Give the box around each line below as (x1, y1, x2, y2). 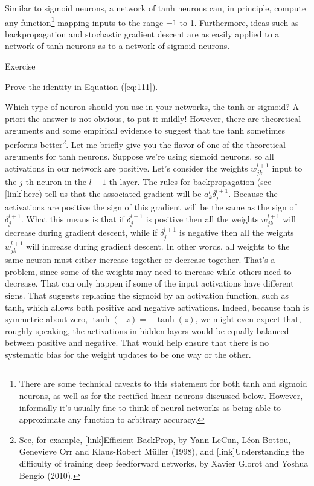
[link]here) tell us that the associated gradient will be (5, 187, 202, 199)
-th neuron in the (22, 175, 86, 188)
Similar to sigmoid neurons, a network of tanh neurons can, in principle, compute (5, 2, 306, 14)
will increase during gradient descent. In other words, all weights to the (26, 239, 290, 252)
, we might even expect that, (195, 313, 301, 325)
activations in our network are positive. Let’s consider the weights (5, 161, 248, 174)
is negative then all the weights (179, 226, 294, 239)
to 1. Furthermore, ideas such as (179, 16, 299, 28)
